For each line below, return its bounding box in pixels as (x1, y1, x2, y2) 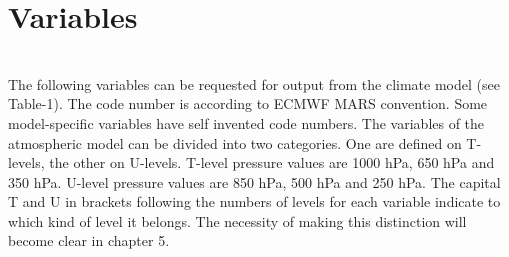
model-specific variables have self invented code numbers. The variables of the (8, 112, 485, 133)
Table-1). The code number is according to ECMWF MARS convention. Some (8, 93, 488, 114)
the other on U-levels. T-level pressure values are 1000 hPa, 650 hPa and (49, 152, 495, 173)
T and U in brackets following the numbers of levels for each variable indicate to (8, 191, 501, 212)
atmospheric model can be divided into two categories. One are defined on (8, 132, 462, 153)
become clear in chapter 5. (8, 230, 170, 251)
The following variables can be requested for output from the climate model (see (8, 73, 500, 94)
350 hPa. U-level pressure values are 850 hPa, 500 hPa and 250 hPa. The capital (8, 171, 501, 192)
